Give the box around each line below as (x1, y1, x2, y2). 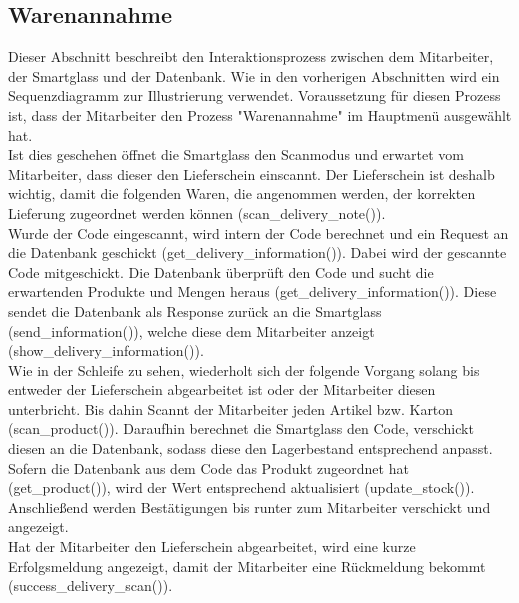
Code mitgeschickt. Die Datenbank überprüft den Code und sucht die (8, 261, 434, 282)
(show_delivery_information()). (8, 340, 204, 361)
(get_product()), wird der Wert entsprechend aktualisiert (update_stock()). (8, 477, 475, 498)
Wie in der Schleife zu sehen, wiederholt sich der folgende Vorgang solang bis (8, 359, 480, 380)
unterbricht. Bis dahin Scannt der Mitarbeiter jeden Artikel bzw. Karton (8, 398, 454, 419)
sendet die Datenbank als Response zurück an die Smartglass (8, 300, 382, 321)
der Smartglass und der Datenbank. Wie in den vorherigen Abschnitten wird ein (8, 65, 500, 86)
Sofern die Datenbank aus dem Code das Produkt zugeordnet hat (8, 457, 409, 478)
